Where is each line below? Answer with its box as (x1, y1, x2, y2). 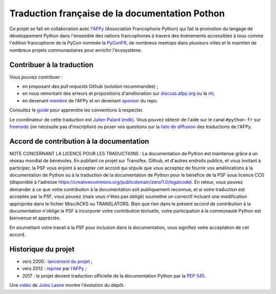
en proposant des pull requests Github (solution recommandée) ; (22, 83, 158, 90)
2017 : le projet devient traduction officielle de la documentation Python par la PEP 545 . (22, 272, 206, 279)
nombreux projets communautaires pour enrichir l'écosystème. (9, 47, 143, 53)
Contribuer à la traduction (9, 60, 94, 69)
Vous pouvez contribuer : (9, 74, 63, 80)
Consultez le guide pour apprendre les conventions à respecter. (9, 107, 144, 113)
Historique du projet (9, 245, 75, 254)
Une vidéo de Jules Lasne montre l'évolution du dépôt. (9, 282, 125, 288)
